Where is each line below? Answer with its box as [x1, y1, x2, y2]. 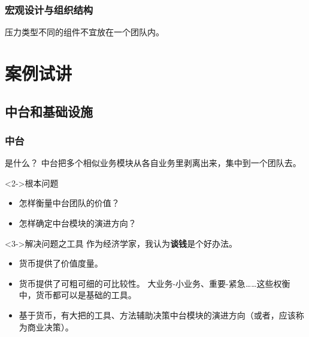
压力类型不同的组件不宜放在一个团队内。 [5, 26, 164, 38]
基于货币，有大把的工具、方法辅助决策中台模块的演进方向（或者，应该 [19, 308, 296, 321]
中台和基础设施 [5, 102, 93, 120]
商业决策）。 [27, 320, 74, 333]
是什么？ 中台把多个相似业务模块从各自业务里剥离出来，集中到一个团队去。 [5, 157, 301, 169]
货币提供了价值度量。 [19, 257, 103, 269]
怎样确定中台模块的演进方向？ [19, 216, 137, 229]
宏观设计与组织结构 [5, 2, 93, 17]
